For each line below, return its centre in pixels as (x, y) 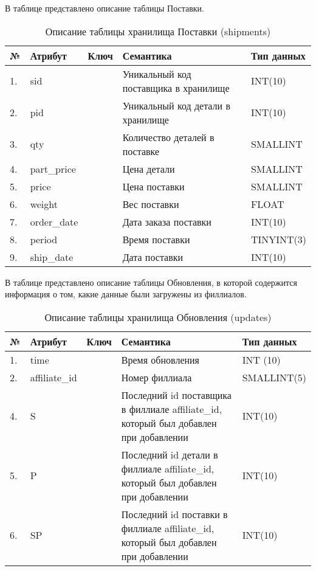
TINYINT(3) (278, 239)
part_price (53, 168)
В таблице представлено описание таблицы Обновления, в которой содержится (151, 282)
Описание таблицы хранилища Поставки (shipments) (158, 31)
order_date (54, 221)
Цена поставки (153, 186)
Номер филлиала (156, 377)
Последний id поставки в (174, 514)
